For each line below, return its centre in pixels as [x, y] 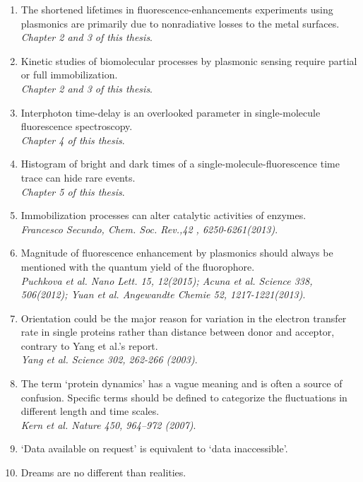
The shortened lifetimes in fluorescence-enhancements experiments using [177, 9]
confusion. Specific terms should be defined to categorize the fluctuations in [184, 397]
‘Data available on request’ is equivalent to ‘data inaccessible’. [154, 448]
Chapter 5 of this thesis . [73, 191]
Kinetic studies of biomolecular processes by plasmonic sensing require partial [189, 60]
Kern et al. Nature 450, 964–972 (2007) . [108, 424]
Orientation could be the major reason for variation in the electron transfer [184, 318]
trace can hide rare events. [78, 177]
